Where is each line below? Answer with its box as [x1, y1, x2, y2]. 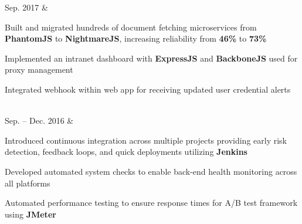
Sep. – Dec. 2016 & [5, 114, 74, 127]
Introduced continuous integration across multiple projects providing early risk [5, 134, 287, 146]
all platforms [5, 177, 50, 189]
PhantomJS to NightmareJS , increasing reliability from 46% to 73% [5, 32, 267, 45]
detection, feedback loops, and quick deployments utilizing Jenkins [5, 145, 247, 158]
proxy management [5, 63, 73, 76]
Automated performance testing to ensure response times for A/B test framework [5, 196, 298, 209]
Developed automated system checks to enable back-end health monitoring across [5, 165, 297, 177]
